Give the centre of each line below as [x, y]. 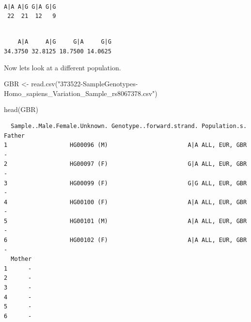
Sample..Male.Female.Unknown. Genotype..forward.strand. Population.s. [129, 126]
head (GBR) [21, 109]
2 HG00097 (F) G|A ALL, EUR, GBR [125, 164]
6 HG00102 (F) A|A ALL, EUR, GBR [125, 240]
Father [14, 136]
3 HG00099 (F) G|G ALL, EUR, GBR [125, 183]
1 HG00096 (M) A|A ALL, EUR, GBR [125, 145]
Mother [21, 259]
